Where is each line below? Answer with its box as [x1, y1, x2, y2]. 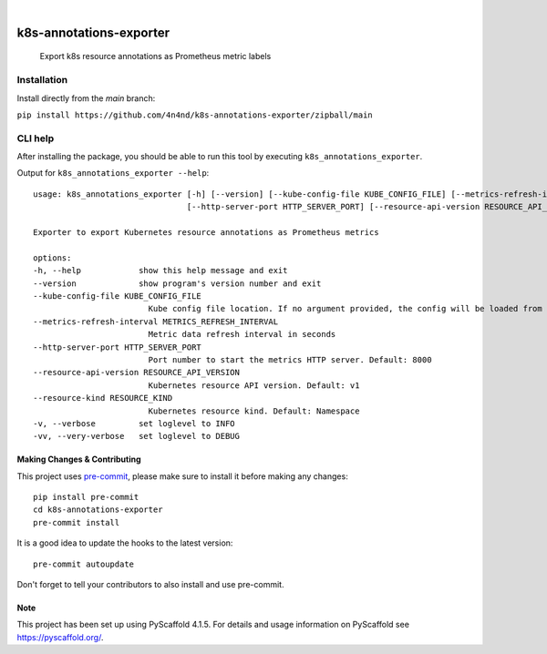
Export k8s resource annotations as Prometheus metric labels [39, 51, 272, 62]
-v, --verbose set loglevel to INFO [33, 418, 236, 428]
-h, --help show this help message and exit [33, 265, 288, 276]
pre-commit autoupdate [33, 558, 135, 569]
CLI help [16, 132, 55, 145]
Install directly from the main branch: [16, 92, 156, 104]
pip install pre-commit [33, 492, 139, 503]
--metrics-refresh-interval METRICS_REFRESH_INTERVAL [33, 316, 278, 327]
